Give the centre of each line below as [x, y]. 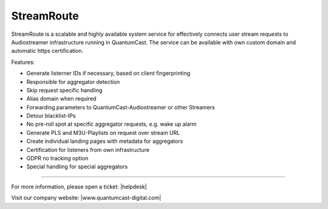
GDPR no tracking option [57, 159]
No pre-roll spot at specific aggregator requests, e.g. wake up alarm [111, 124]
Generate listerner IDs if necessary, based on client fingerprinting [108, 74]
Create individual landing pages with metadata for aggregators [105, 141]
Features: [23, 62]
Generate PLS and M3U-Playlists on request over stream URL [103, 132]
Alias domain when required [61, 99]
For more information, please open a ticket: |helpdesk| [79, 187]
